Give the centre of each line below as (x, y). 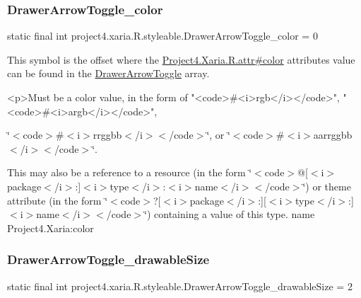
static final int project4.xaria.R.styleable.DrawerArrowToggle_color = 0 (162, 36)
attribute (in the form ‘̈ (58, 200)
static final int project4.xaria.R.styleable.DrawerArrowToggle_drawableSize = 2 (180, 286)
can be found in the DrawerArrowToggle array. (108, 73)
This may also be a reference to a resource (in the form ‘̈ (130, 172)
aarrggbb (333, 135)
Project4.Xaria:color (51, 228)
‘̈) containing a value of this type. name (230, 214)
